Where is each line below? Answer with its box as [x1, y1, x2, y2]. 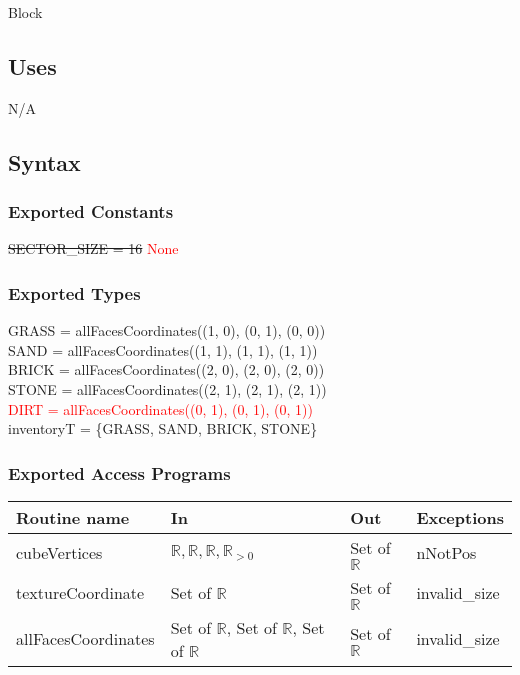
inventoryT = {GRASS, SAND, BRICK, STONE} [8, 418, 318, 439]
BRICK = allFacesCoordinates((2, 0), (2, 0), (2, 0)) [8, 359, 325, 380]
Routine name [16, 505, 130, 529]
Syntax [8, 146, 81, 177]
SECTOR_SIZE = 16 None [8, 238, 179, 259]
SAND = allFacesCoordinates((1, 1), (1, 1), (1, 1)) [8, 339, 318, 360]
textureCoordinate [16, 581, 145, 605]
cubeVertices [16, 541, 103, 565]
